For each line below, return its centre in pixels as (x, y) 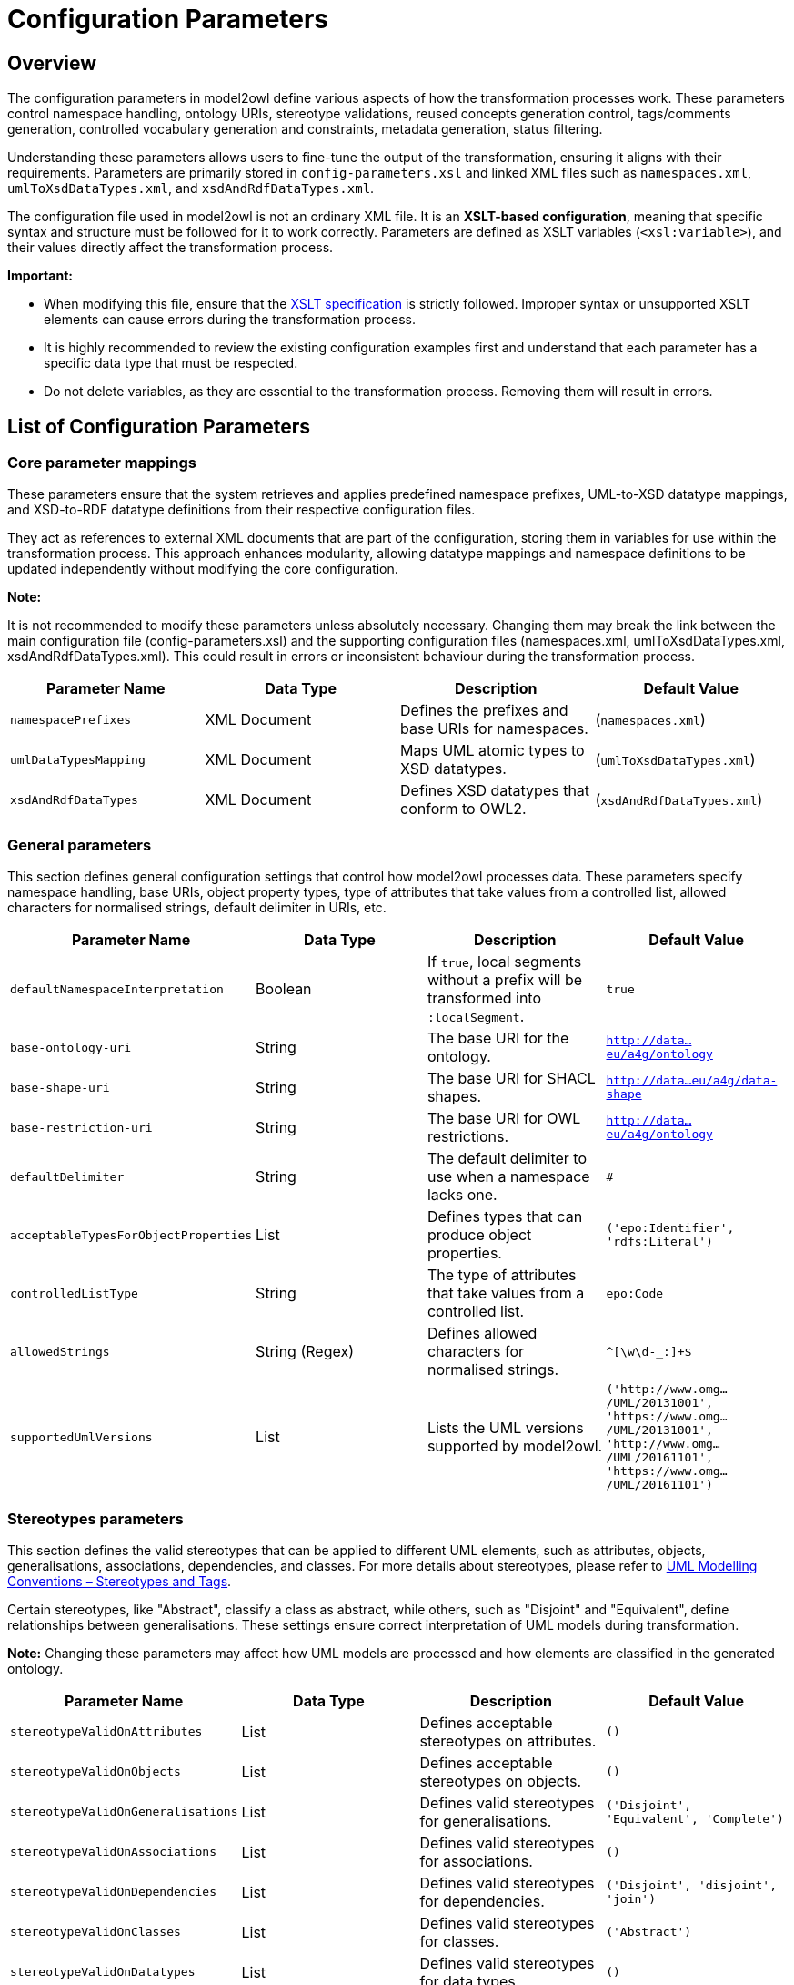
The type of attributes (502, 1275)
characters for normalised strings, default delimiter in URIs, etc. (197, 908)
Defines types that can (505, 1217)
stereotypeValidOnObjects (95, 1772)
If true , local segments (504, 962)
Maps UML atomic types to (492, 751)
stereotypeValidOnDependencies (113, 1892)
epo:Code (635, 1293)
